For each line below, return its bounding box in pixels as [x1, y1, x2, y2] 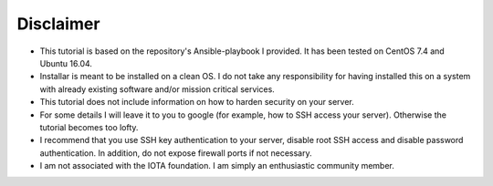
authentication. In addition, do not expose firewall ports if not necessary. [39, 147, 312, 159]
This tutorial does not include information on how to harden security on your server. [39, 97, 355, 108]
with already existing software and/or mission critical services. [39, 83, 276, 95]
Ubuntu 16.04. [39, 57, 93, 68]
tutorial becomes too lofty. [39, 121, 139, 132]
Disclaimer [16, 14, 100, 34]
